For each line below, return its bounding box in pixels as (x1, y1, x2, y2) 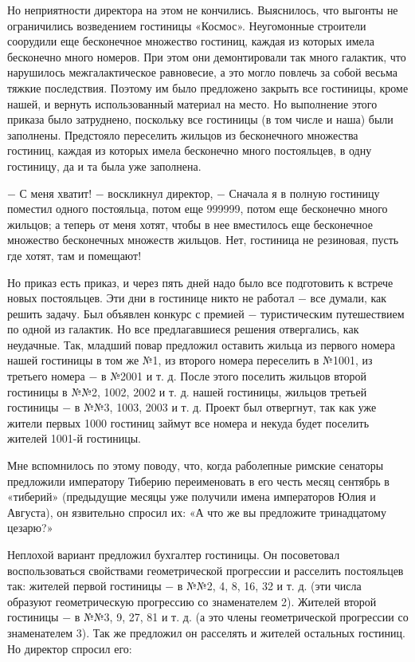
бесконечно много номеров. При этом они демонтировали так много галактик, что (7, 48, 406, 65)
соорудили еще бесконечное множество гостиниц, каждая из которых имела (7, 33, 374, 49)
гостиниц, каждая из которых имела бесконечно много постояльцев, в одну (7, 142, 372, 159)
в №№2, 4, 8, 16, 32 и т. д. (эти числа (177, 577, 362, 594)
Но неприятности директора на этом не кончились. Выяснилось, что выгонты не (7, 2, 398, 18)
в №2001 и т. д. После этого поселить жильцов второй (101, 368, 366, 384)
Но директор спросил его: (7, 640, 132, 656)
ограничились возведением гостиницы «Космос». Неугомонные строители (7, 17, 366, 33)
